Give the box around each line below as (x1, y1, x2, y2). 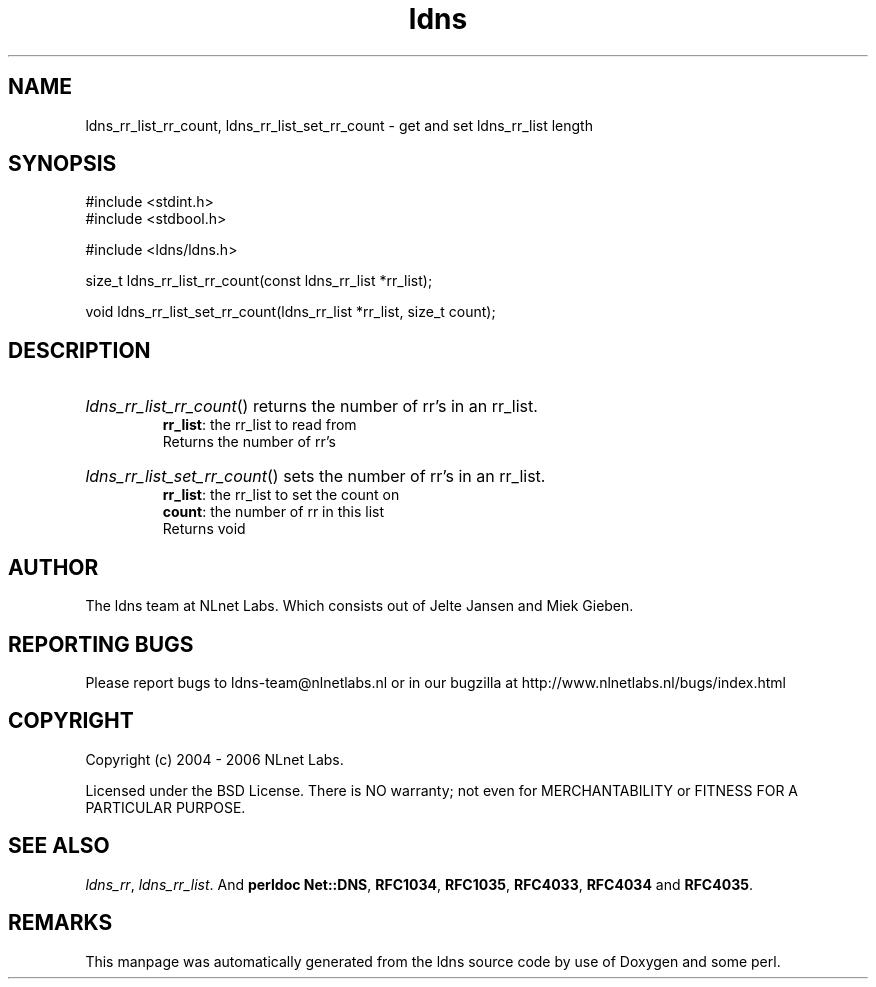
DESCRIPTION (8, 337, 151, 363)
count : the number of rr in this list (162, 503, 385, 521)
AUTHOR (8, 554, 99, 580)
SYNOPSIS (8, 151, 117, 177)
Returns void (162, 520, 246, 538)
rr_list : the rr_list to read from (162, 416, 357, 434)
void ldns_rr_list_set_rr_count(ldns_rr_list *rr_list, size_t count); (85, 303, 496, 321)
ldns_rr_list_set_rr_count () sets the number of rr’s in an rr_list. (85, 466, 546, 487)
